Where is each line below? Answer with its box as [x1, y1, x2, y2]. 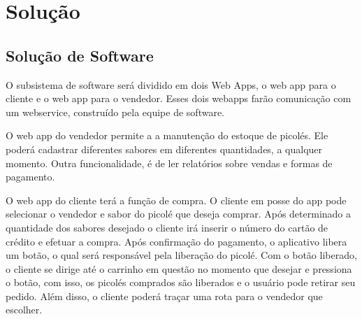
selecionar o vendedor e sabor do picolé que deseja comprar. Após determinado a [6, 206, 352, 221]
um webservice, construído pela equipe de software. [6, 104, 224, 119]
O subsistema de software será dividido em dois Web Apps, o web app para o [6, 77, 336, 92]
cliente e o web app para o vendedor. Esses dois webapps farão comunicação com [6, 91, 352, 106]
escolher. [6, 302, 43, 317]
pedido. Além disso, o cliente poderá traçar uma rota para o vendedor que [6, 288, 323, 303]
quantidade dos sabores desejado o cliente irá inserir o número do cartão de [6, 220, 328, 234]
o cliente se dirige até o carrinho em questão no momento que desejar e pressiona [6, 261, 352, 276]
